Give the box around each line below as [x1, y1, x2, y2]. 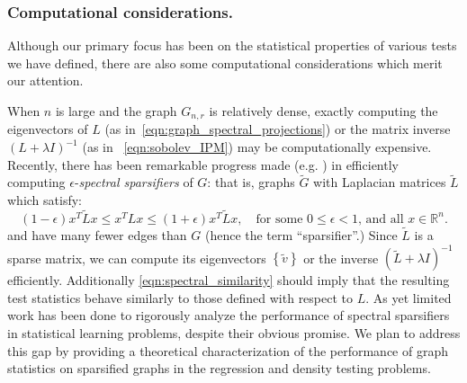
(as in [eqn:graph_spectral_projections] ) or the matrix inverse [104, 120, 451, 138]
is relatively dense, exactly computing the [209, 102, 438, 120]
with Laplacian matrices [313, 173, 446, 191]
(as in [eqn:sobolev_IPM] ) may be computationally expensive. [82, 138, 432, 156]
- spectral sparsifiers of [74, 173, 193, 191]
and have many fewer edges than [7, 226, 187, 245]
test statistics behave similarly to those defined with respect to [7, 288, 354, 307]
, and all [358, 212, 404, 226]
